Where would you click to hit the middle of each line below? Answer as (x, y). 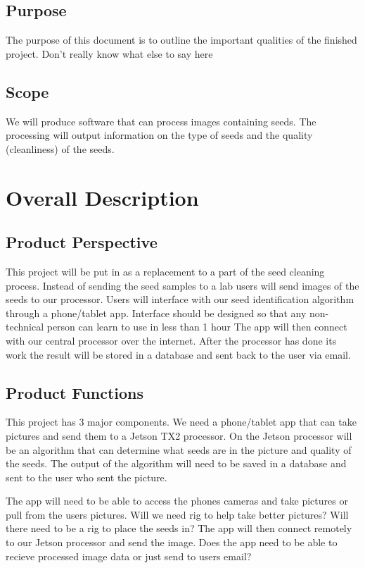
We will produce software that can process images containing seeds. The (161, 121)
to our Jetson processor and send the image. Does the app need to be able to (172, 542)
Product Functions (75, 392)
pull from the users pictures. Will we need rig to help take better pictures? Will (177, 514)
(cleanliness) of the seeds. (60, 148)
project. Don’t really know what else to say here (109, 53)
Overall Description (102, 197)
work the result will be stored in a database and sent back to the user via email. (178, 354)
